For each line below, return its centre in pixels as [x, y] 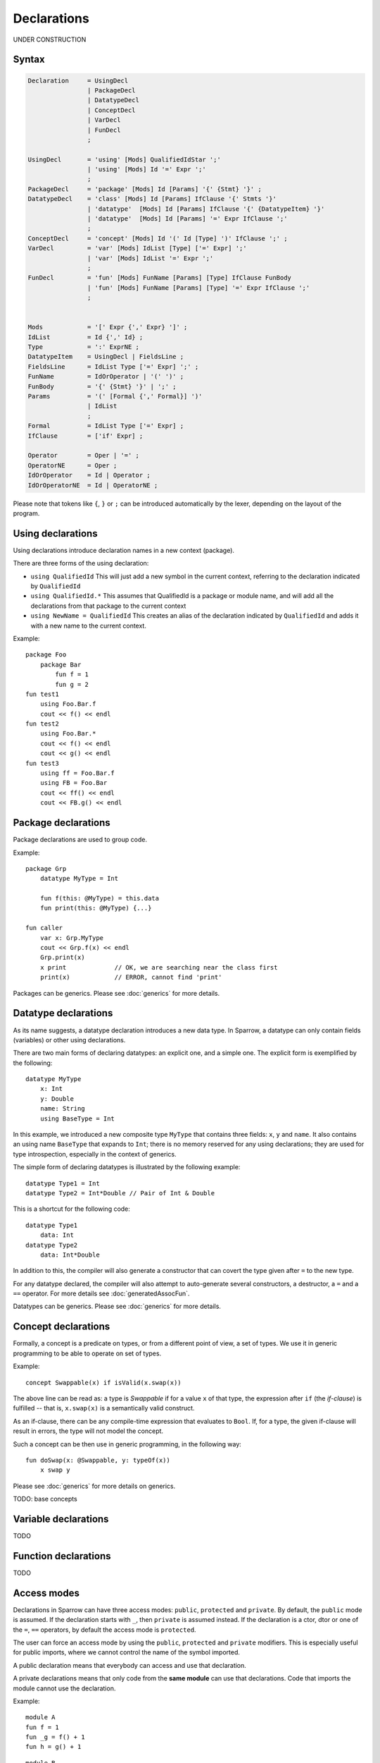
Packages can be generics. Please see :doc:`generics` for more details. [116, 993]
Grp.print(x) [62, 958]
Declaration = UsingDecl [78, 80]
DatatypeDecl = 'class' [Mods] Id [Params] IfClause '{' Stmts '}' [152, 199]
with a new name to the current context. [89, 626]
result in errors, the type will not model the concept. [88, 1431]
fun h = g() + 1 [53, 1747]
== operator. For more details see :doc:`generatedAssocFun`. [101, 1293]
